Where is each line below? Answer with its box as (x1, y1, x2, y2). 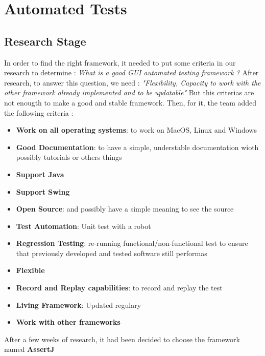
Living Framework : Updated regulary (16, 299, 141, 310)
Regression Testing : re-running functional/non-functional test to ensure (16, 238, 248, 248)
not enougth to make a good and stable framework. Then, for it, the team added (4, 97, 257, 108)
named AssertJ (4, 344, 55, 354)
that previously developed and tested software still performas (16, 247, 207, 258)
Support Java (16, 169, 64, 179)
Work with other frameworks (16, 317, 121, 327)
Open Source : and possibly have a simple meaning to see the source (16, 203, 234, 214)
